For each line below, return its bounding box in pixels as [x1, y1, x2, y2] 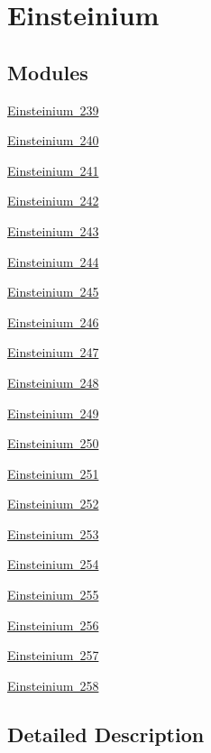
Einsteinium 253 [7, 524, 99, 543]
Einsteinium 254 [7, 555, 99, 574]
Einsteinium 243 [7, 221, 99, 240]
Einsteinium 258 [7, 675, 99, 694]
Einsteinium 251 [7, 464, 99, 482]
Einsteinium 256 [7, 615, 99, 634]
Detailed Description [7, 720, 205, 748]
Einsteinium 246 [7, 312, 99, 331]
